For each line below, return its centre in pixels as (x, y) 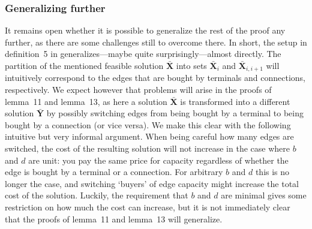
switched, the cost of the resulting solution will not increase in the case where (147, 148)
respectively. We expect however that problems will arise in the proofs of (138, 90)
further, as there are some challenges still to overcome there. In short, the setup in (156, 42)
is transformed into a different (235, 101)
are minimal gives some (264, 195)
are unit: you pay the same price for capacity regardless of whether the (158, 160)
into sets (191, 65)
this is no (272, 172)
